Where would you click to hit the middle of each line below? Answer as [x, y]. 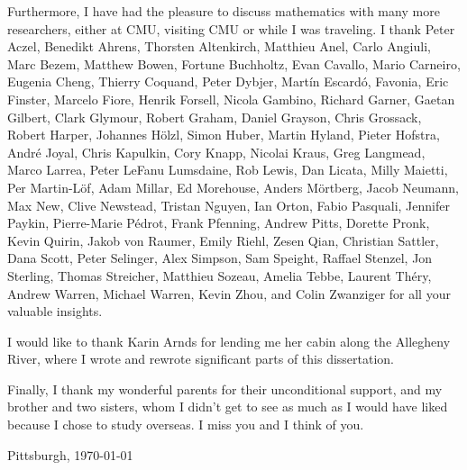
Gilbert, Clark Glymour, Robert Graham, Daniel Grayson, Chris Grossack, [215, 117]
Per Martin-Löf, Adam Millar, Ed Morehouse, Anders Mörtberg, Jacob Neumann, [233, 187]
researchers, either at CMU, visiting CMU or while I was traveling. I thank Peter [231, 28]
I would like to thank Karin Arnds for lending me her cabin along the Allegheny [229, 341]
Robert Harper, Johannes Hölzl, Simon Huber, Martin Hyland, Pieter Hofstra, [224, 135]
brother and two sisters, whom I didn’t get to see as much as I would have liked [228, 407]
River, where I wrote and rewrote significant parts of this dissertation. [201, 359]
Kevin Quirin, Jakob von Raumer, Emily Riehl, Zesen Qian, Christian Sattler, [223, 240]
